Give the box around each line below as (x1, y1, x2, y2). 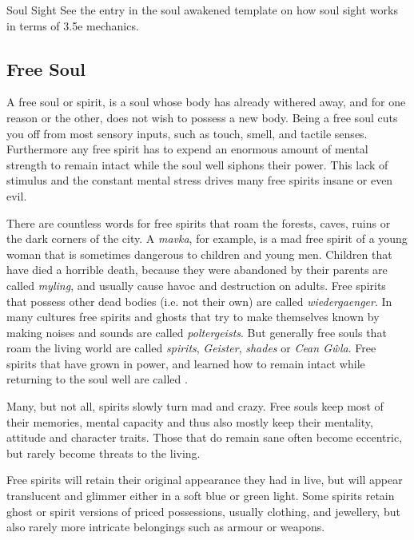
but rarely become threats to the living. (6, 444, 201, 461)
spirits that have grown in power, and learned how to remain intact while (6, 355, 365, 371)
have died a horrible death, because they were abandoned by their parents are (6, 261, 388, 278)
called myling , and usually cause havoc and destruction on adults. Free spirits (6, 276, 386, 293)
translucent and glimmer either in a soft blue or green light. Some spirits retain (6, 487, 395, 504)
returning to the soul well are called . (6, 371, 188, 387)
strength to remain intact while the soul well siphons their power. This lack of (6, 156, 388, 173)
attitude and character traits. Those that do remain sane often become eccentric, (6, 429, 403, 446)
